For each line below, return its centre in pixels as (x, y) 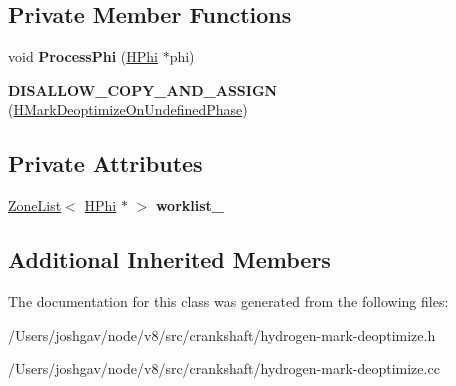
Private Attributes (105, 163)
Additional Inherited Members (169, 259)
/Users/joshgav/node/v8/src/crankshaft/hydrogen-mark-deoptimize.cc (224, 368)
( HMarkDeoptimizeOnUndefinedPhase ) (128, 109)
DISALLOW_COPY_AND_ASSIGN (143, 89)
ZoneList (35, 205)
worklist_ (189, 205)
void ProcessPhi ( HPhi (83, 56)
